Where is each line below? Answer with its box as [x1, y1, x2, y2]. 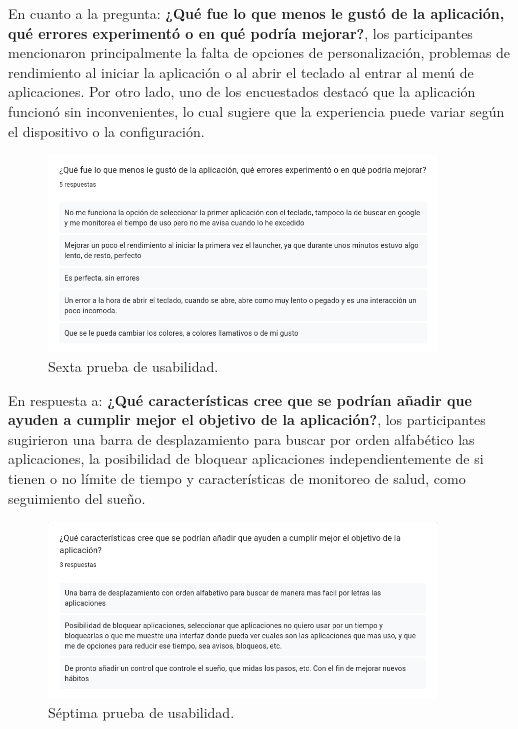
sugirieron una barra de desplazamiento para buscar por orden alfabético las [8, 428, 475, 449]
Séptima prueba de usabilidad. [48, 702, 235, 723]
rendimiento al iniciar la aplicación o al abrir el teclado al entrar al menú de [8, 61, 474, 82]
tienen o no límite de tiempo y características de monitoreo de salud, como [8, 468, 466, 489]
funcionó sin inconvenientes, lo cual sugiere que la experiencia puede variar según [8, 100, 505, 121]
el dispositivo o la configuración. [8, 120, 205, 141]
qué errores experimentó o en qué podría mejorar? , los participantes [8, 22, 473, 43]
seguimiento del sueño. [8, 487, 146, 508]
